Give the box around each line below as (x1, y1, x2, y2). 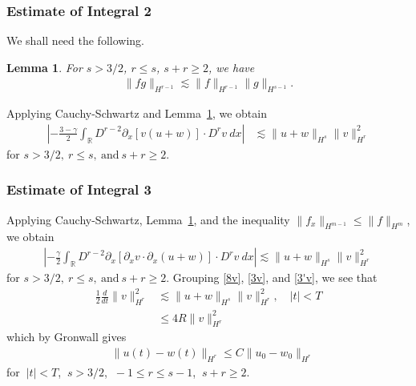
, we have (208, 58, 255, 75)
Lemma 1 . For (6, 58, 83, 75)
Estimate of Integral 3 (6, 179, 151, 199)
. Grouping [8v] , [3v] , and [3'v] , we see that (166, 269, 378, 286)
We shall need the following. (6, 32, 144, 49)
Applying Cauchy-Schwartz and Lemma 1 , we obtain (6, 105, 267, 122)
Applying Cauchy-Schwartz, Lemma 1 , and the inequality (6, 211, 290, 227)
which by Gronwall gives (6, 328, 127, 345)
